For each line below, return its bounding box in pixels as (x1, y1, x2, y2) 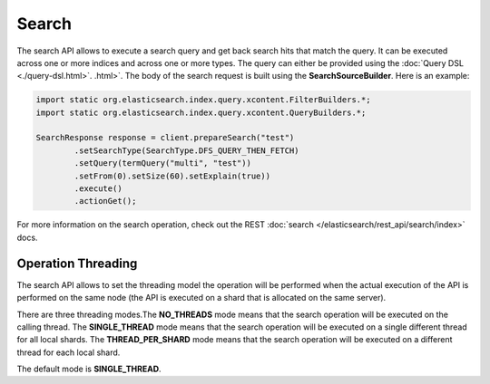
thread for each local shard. (16, 347, 121, 358)
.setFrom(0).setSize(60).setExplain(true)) (73, 170, 271, 181)
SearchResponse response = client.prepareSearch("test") (35, 132, 295, 143)
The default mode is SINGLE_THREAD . (16, 363, 162, 375)
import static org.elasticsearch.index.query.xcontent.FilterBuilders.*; (35, 95, 371, 105)
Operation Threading (16, 255, 138, 271)
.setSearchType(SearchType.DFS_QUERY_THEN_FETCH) (73, 145, 299, 156)
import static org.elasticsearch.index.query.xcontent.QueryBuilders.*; (35, 107, 367, 118)
